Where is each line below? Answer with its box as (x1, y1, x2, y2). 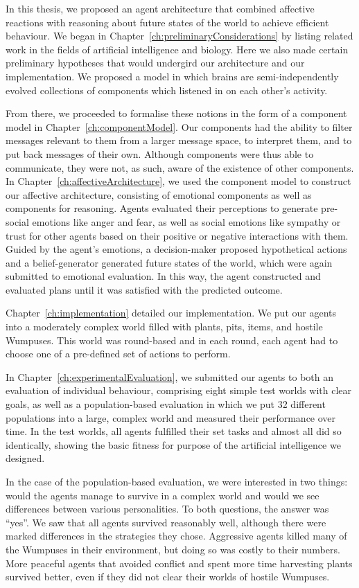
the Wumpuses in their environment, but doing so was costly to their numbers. (6, 542, 340, 556)
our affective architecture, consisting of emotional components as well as (6, 187, 312, 202)
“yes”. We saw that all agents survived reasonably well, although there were (6, 515, 326, 529)
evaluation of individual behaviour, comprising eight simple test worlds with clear (6, 383, 352, 398)
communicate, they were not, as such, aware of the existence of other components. (6, 160, 354, 175)
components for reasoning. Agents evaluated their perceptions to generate (6, 201, 318, 215)
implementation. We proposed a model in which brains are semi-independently (6, 69, 339, 83)
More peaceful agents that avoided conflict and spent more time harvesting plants (6, 555, 353, 570)
